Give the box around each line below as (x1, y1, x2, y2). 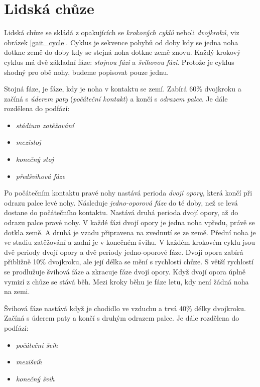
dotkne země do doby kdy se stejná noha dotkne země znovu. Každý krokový (4, 47, 241, 57)
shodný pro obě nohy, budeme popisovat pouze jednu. (4, 66, 169, 77)
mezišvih (16, 356, 42, 367)
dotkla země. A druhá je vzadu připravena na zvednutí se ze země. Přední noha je (4, 227, 256, 237)
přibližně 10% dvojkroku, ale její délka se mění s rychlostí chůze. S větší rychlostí (4, 256, 254, 267)
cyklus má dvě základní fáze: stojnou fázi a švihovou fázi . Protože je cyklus (4, 56, 234, 67)
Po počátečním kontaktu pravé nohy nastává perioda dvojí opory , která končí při (4, 187, 252, 198)
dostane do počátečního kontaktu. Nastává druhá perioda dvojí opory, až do (4, 207, 238, 218)
